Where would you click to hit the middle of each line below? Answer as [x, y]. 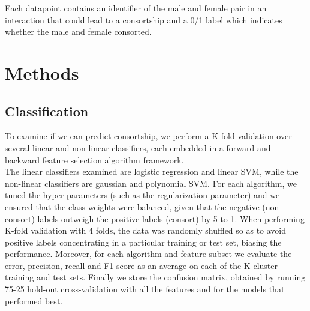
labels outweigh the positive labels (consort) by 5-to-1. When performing [171, 218]
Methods [42, 72]
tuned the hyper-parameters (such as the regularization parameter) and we [142, 195]
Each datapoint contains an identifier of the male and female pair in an [136, 8]
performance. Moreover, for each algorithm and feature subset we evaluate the [148, 254]
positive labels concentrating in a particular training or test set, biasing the [143, 242]
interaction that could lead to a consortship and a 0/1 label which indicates [144, 20]
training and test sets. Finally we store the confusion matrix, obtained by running [155, 277]
